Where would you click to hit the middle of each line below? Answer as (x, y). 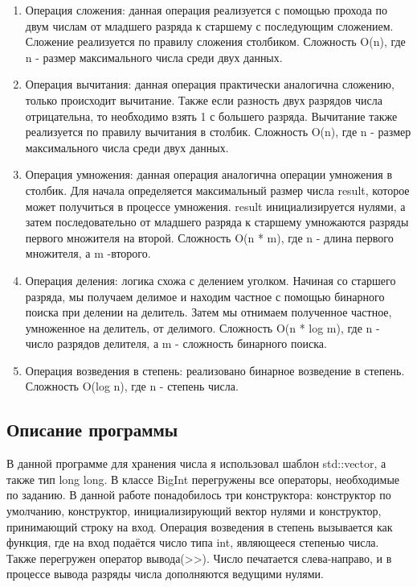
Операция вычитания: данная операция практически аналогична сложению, (210, 84)
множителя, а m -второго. (88, 253)
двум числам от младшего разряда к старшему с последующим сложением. (209, 25)
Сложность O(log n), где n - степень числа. (132, 386)
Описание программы (92, 430)
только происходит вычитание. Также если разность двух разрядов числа (204, 99)
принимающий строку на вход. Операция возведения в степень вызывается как (200, 526)
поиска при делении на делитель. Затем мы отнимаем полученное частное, (208, 312)
